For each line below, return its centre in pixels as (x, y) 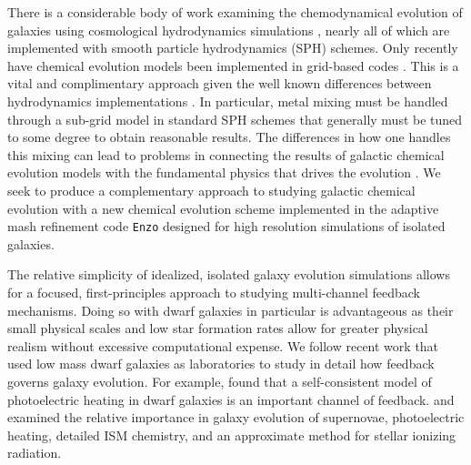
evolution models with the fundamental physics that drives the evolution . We (224, 172)
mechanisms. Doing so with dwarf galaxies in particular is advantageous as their (230, 310)
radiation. (35, 453)
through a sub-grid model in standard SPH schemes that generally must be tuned (235, 119)
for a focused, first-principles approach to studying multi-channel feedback (214, 292)
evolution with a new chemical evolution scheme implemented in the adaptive (223, 208)
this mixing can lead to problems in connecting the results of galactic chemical (226, 154)
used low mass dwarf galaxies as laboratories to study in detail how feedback (221, 364)
